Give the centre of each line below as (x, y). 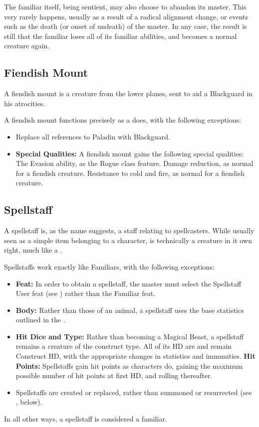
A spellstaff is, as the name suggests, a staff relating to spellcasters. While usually (129, 230)
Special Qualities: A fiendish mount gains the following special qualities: (130, 153)
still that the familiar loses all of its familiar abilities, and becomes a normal (121, 36)
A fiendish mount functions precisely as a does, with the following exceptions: (123, 120)
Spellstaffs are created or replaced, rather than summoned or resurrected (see (134, 392)
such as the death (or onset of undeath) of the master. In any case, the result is (126, 26)
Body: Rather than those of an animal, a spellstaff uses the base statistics (130, 310)
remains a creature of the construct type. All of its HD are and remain (124, 346)
